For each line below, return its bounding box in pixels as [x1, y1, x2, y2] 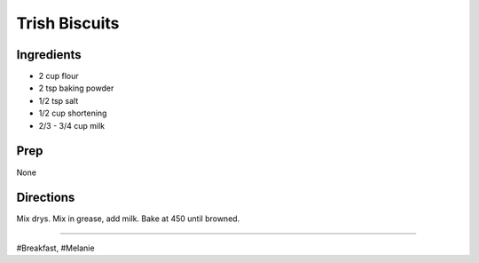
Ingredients [16, 47, 82, 62]
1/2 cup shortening [38, 108, 107, 119]
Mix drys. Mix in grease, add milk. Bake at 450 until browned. [16, 213, 240, 224]
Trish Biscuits [16, 13, 120, 33]
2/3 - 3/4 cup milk [38, 120, 106, 131]
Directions [16, 190, 75, 205]
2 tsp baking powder [38, 83, 114, 93]
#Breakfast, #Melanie [16, 243, 95, 253]
